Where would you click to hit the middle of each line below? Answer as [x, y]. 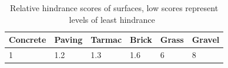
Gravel [206, 40]
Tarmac [106, 40]
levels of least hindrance [112, 19]
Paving [68, 40]
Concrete [28, 40]
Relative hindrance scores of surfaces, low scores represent [114, 8]
